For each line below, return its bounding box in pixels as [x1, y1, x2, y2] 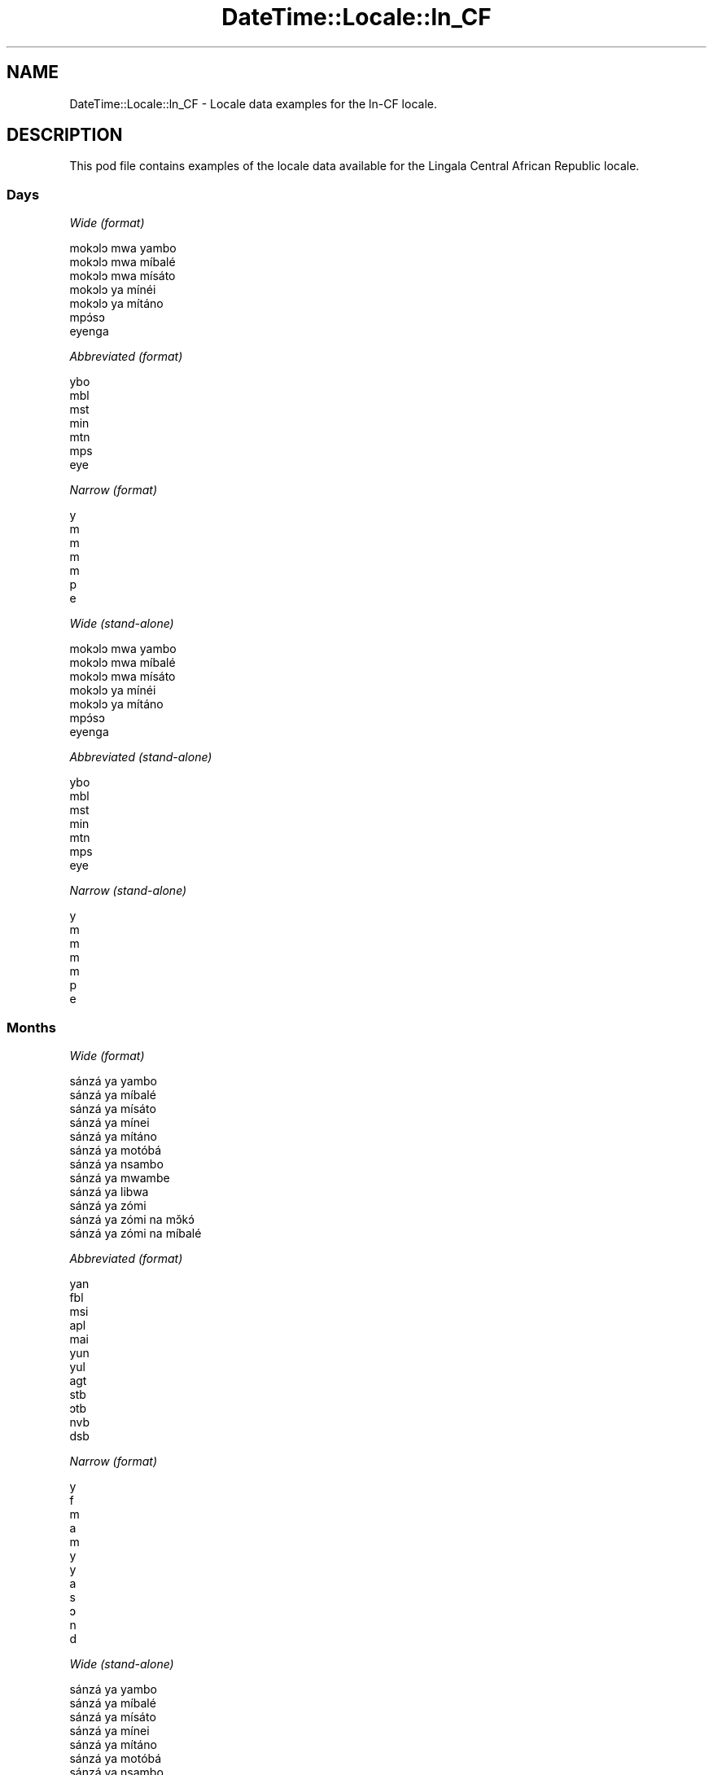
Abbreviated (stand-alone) [69, 750, 212, 765]
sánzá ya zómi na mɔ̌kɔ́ [69, 1212, 195, 1226]
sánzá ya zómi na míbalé [69, 1225, 202, 1240]
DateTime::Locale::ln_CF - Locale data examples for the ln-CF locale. [69, 96, 437, 111]
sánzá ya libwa [69, 1184, 149, 1199]
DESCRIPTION [7, 125, 123, 146]
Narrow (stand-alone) [69, 883, 187, 898]
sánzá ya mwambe [69, 1170, 170, 1185]
